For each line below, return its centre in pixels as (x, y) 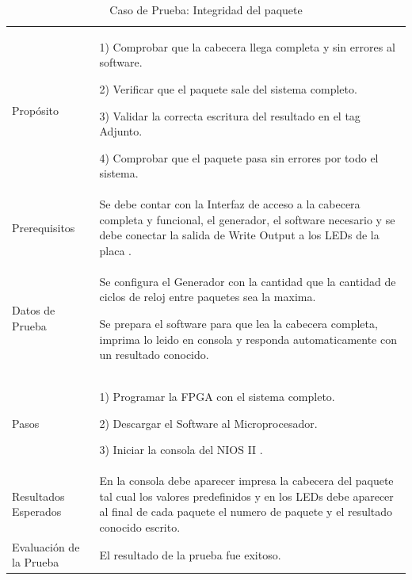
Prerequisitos (44, 227)
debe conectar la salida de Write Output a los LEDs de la (239, 235)
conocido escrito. (140, 527)
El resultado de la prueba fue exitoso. (190, 554)
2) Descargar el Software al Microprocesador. (208, 423)
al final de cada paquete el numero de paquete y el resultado (246, 511)
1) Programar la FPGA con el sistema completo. (217, 397)
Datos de (34, 310)
